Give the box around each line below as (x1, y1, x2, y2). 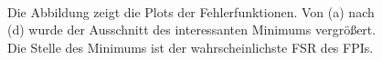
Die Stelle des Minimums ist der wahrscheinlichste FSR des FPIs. (7, 37, 374, 56)
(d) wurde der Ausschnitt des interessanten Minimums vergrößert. (7, 20, 377, 39)
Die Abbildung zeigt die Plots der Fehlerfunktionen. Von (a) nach (7, 2, 375, 21)
